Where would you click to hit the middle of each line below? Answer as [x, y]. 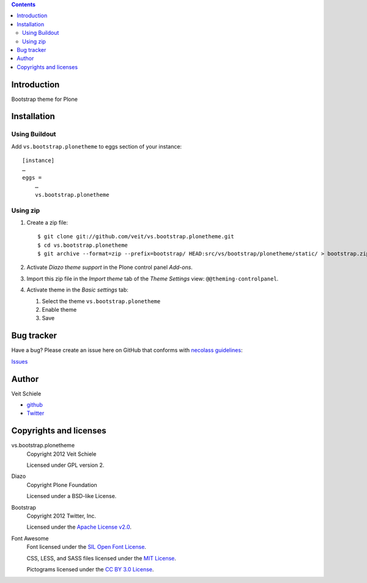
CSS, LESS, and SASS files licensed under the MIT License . [102, 558]
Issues [20, 361]
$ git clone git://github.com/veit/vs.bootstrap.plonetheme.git [136, 237]
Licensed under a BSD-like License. [72, 496]
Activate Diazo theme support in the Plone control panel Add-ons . [109, 267]
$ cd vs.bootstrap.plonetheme [83, 245]
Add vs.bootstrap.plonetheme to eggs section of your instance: [97, 146]
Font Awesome [30, 538]
